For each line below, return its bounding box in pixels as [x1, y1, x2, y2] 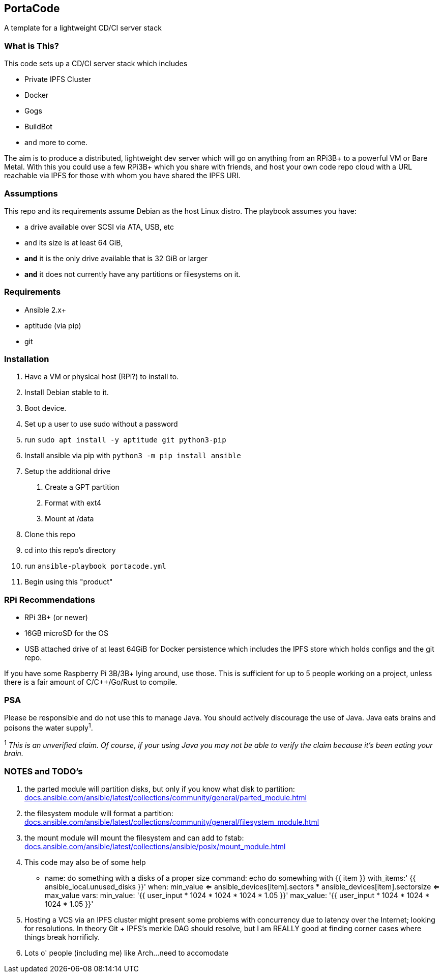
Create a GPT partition [45, 483, 120, 492]
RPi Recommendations [4, 594, 96, 605]
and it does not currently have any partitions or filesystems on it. [24, 269, 241, 278]
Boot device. [24, 404, 67, 413]
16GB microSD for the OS [24, 629, 109, 638]
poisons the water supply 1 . [4, 721, 93, 732]
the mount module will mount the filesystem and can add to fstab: [24, 833, 244, 842]
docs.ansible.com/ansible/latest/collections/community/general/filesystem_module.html [24, 817, 319, 826]
